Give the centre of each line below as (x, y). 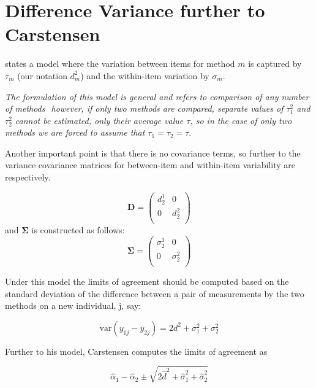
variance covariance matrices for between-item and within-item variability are (150, 165)
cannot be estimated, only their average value (99, 120)
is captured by (275, 64)
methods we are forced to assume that (75, 132)
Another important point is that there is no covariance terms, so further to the (153, 153)
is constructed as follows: (78, 229)
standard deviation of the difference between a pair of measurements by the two (155, 293)
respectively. (28, 177)
